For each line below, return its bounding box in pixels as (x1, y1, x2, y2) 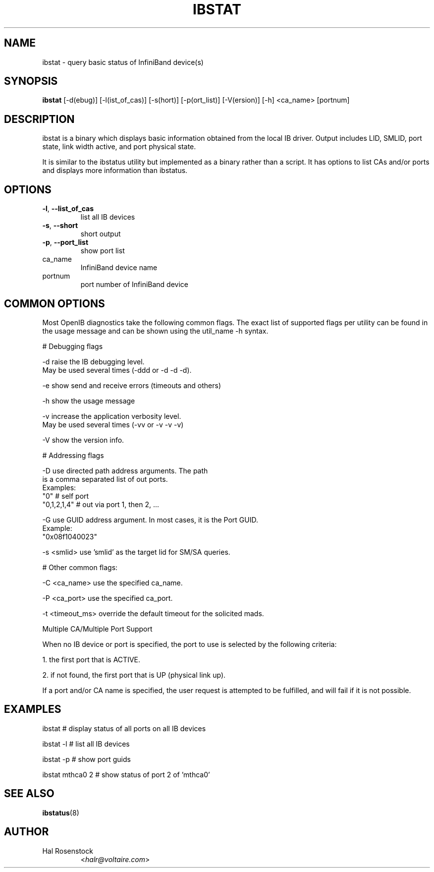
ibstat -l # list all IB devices (42, 739, 130, 748)
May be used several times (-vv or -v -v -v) (42, 420, 184, 429)
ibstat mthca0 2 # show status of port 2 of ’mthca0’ (42, 770, 210, 779)
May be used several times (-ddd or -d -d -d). (42, 365, 192, 374)
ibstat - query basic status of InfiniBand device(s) (42, 58, 204, 66)
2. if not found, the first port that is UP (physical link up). (42, 670, 226, 679)
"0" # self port (42, 491, 89, 500)
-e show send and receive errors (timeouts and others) (42, 381, 221, 390)
